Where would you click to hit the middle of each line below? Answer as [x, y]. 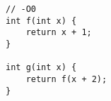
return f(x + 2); [66, 79]
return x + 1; [59, 33]
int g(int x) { [41, 68]
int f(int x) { [41, 21]
